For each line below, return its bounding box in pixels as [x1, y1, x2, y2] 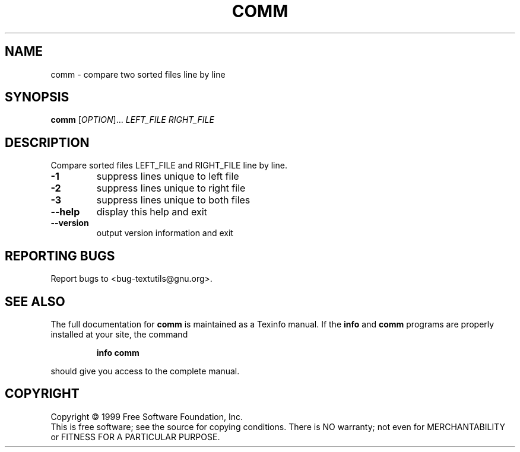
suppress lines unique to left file [96, 170, 239, 183]
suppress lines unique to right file [96, 182, 246, 195]
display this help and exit [96, 206, 207, 218]
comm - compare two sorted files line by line [50, 69, 226, 79]
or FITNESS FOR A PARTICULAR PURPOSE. [50, 431, 220, 442]
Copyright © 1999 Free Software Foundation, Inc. [50, 411, 243, 422]
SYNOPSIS [5, 90, 69, 105]
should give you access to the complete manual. [50, 365, 240, 376]
